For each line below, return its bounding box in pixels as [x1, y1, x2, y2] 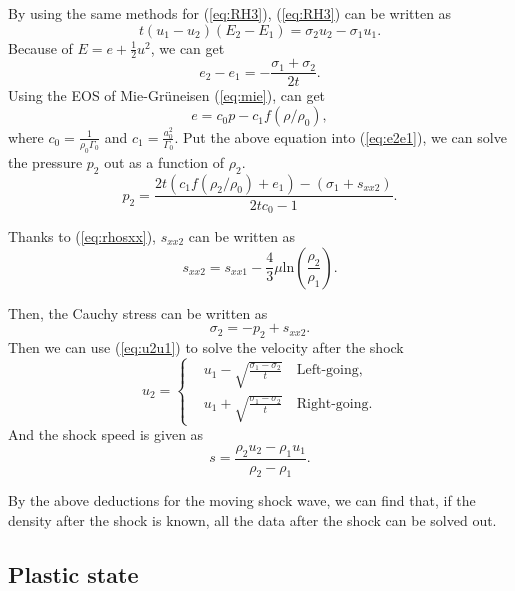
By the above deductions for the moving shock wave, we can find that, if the [8, 490, 476, 511]
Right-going [296, 396, 369, 411]
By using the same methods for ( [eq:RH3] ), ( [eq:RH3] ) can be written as [8, 3, 452, 23]
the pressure [8, 151, 83, 172]
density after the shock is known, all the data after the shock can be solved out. [8, 510, 497, 531]
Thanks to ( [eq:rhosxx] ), [8, 226, 157, 247]
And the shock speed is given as [8, 424, 204, 445]
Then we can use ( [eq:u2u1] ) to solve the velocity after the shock [8, 337, 404, 357]
